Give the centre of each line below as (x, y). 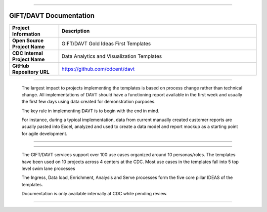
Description (76, 31)
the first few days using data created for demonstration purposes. (89, 102)
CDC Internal (27, 53)
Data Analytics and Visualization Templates (112, 56)
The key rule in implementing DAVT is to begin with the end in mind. (90, 111)
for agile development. (44, 133)
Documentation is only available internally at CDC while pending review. (94, 194)
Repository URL (31, 72)
